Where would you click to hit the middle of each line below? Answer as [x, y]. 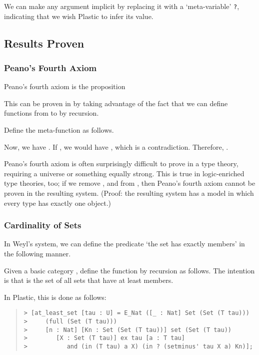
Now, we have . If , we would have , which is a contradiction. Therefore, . [116, 146]
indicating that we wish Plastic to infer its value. [79, 16]
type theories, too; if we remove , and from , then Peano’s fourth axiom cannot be [130, 183]
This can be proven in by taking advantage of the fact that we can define [116, 103]
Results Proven [44, 43]
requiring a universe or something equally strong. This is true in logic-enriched [124, 173]
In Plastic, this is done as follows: [55, 297]
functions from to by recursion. [51, 113]
